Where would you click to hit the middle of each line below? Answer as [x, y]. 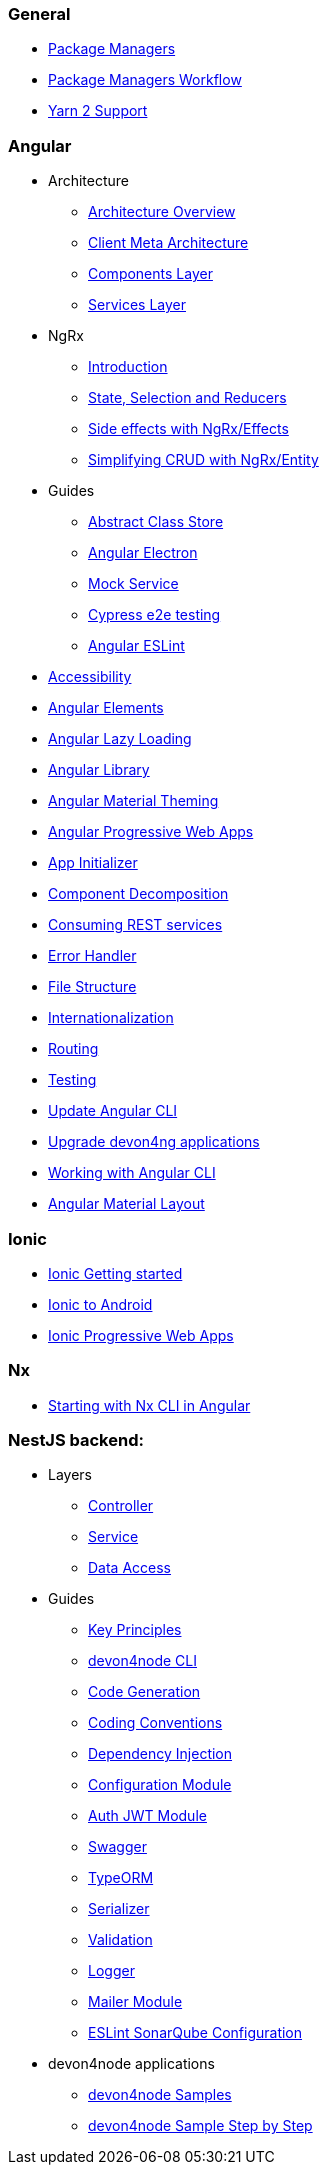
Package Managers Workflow [145, 80]
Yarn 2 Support [98, 111]
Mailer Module [135, 2002]
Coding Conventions [155, 1723]
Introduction [128, 367]
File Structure [92, 987]
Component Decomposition [138, 894]
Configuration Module [160, 1785]
